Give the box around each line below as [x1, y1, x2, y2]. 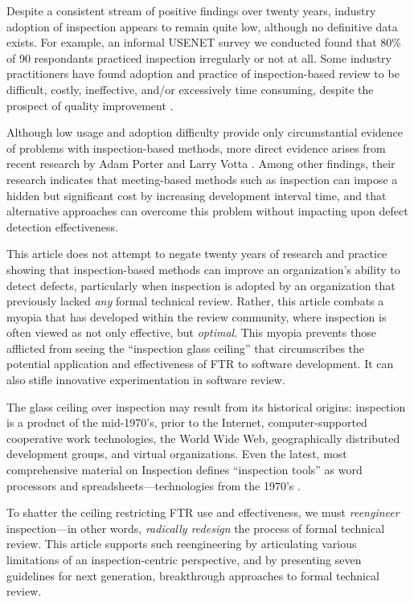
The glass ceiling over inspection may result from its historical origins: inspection [6, 398, 406, 415]
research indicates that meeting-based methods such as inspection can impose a [6, 170, 398, 187]
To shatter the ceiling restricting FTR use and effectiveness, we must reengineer [6, 504, 400, 521]
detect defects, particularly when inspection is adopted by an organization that [6, 276, 396, 293]
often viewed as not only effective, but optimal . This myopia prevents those [6, 324, 376, 341]
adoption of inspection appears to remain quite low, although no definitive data [6, 18, 398, 35]
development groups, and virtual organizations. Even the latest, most [6, 445, 347, 462]
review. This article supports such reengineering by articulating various [6, 535, 357, 552]
